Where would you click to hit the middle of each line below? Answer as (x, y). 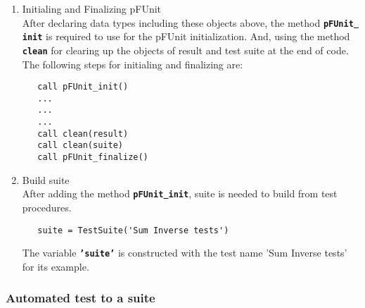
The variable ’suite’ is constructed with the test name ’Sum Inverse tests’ (185, 253)
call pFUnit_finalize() (93, 158)
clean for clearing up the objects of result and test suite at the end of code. (185, 50)
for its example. (56, 266)
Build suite (46, 179)
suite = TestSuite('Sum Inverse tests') (133, 230)
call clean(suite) (80, 146)
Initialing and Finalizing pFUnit (92, 8)
